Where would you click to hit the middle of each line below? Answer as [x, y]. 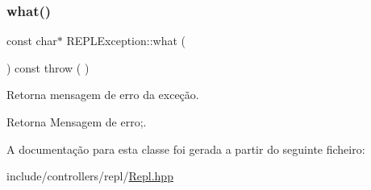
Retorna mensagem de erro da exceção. [103, 95]
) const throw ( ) [48, 67]
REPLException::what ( [126, 41]
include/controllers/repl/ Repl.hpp [90, 176]
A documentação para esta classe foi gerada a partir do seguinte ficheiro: [186, 149]
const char [32, 41]
